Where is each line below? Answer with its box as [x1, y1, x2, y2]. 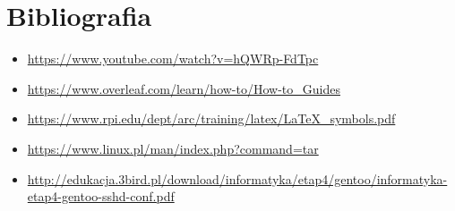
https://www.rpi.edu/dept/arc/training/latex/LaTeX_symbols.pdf [27, 109, 396, 128]
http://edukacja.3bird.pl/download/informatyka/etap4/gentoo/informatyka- [27, 169, 448, 188]
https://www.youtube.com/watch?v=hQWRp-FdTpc [27, 49, 319, 68]
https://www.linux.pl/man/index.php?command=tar [27, 139, 319, 157]
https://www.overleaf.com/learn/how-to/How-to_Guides [27, 79, 340, 97]
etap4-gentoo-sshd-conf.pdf [27, 187, 175, 206]
